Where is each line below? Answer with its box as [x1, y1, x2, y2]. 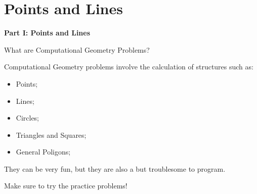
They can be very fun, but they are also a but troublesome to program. [4, 163, 226, 174]
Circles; [16, 112, 39, 123]
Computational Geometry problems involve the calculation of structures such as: [4, 61, 253, 72]
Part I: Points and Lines [4, 27, 91, 38]
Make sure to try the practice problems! [4, 180, 127, 191]
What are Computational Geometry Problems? [4, 44, 150, 55]
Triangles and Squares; [16, 129, 87, 140]
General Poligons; [16, 146, 71, 157]
